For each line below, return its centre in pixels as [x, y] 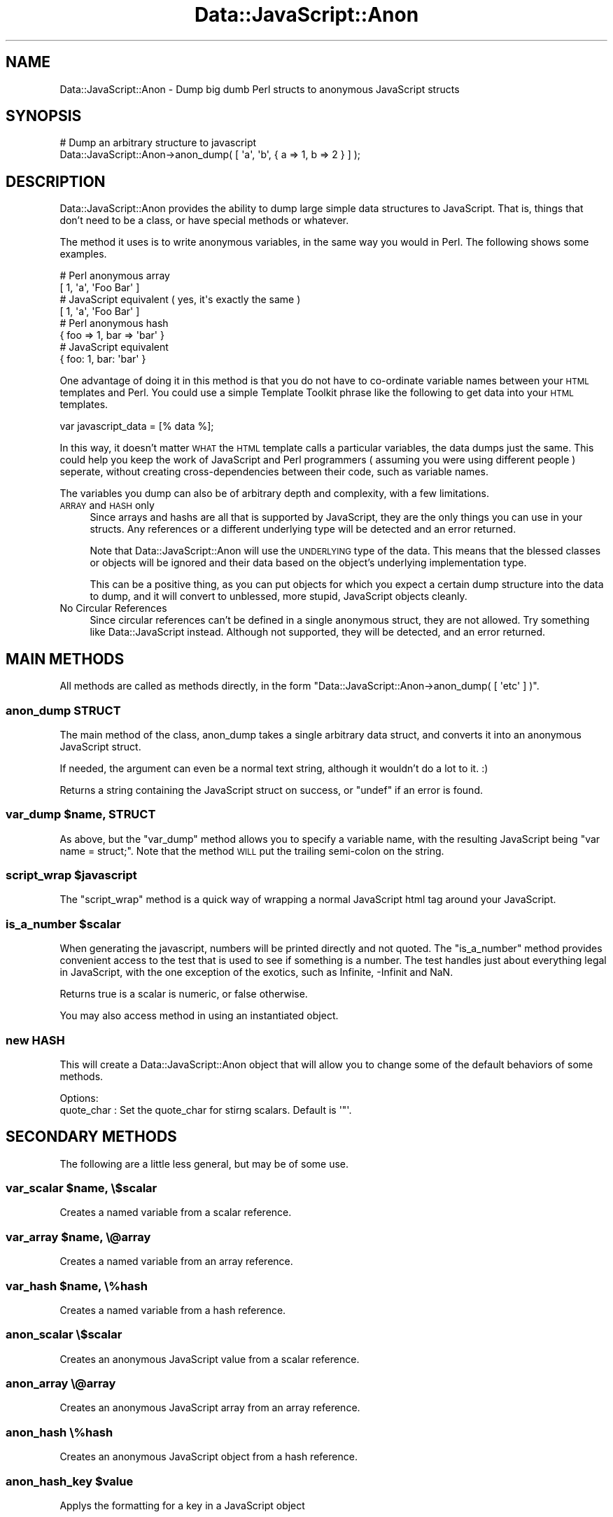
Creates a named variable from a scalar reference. [176, 1212]
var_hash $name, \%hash [77, 1286]
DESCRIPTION [56, 181]
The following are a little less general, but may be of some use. [204, 1163]
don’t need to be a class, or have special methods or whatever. [204, 221]
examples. [83, 254]
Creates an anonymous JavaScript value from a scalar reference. [210, 1359]
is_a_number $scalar [63, 924]
